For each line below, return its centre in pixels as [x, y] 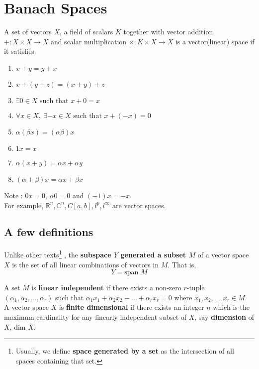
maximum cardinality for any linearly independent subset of [95, 316]
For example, [24, 205]
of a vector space [223, 254]
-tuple [196, 288]
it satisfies [19, 51]
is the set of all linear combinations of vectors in [86, 264]
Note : [13, 195]
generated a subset [153, 254]
